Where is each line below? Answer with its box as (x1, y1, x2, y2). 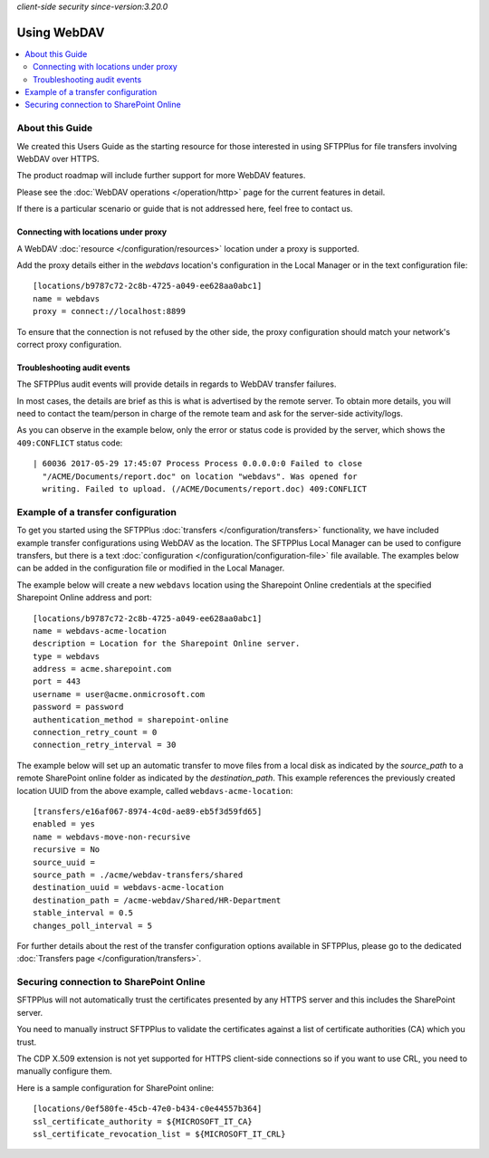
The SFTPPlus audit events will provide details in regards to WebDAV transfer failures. (16, 378, 337, 389)
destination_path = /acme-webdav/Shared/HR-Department (33, 895, 282, 905)
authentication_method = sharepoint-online (33, 714, 229, 724)
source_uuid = (33, 857, 95, 867)
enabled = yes (33, 819, 95, 829)
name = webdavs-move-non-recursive (33, 831, 191, 842)
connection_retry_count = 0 (33, 727, 158, 738)
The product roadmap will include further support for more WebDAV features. (16, 170, 306, 181)
